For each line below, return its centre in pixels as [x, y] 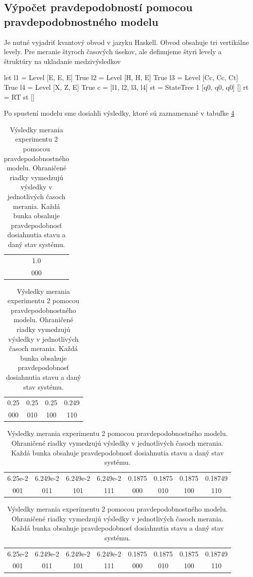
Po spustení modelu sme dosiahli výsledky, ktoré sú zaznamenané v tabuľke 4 [119, 113]
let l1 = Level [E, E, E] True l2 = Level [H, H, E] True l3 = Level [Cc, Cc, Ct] [121, 77]
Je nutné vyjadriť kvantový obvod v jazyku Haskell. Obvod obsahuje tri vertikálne [126, 42]
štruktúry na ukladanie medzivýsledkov [63, 61]
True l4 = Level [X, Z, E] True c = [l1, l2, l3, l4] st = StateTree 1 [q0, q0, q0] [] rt [126, 87]
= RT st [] [19, 96]
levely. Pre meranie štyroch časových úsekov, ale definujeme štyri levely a [113, 52]
